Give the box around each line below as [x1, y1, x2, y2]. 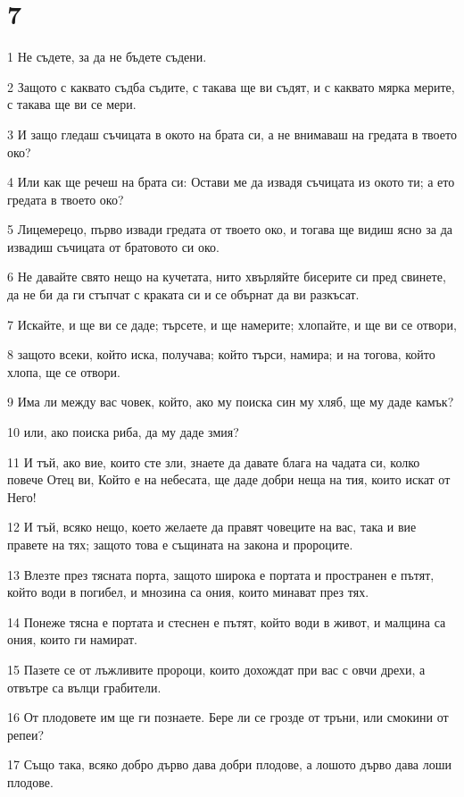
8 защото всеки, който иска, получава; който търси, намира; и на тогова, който [7, 345, 435, 364]
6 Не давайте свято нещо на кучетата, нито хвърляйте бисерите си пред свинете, [7, 267, 446, 286]
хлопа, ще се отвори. [7, 362, 120, 381]
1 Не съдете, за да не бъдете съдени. [7, 47, 207, 66]
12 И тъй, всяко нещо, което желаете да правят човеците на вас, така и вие [7, 517, 417, 536]
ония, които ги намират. [7, 630, 137, 649]
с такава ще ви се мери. [7, 95, 137, 113]
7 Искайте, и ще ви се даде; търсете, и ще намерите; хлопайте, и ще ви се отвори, [7, 315, 457, 333]
